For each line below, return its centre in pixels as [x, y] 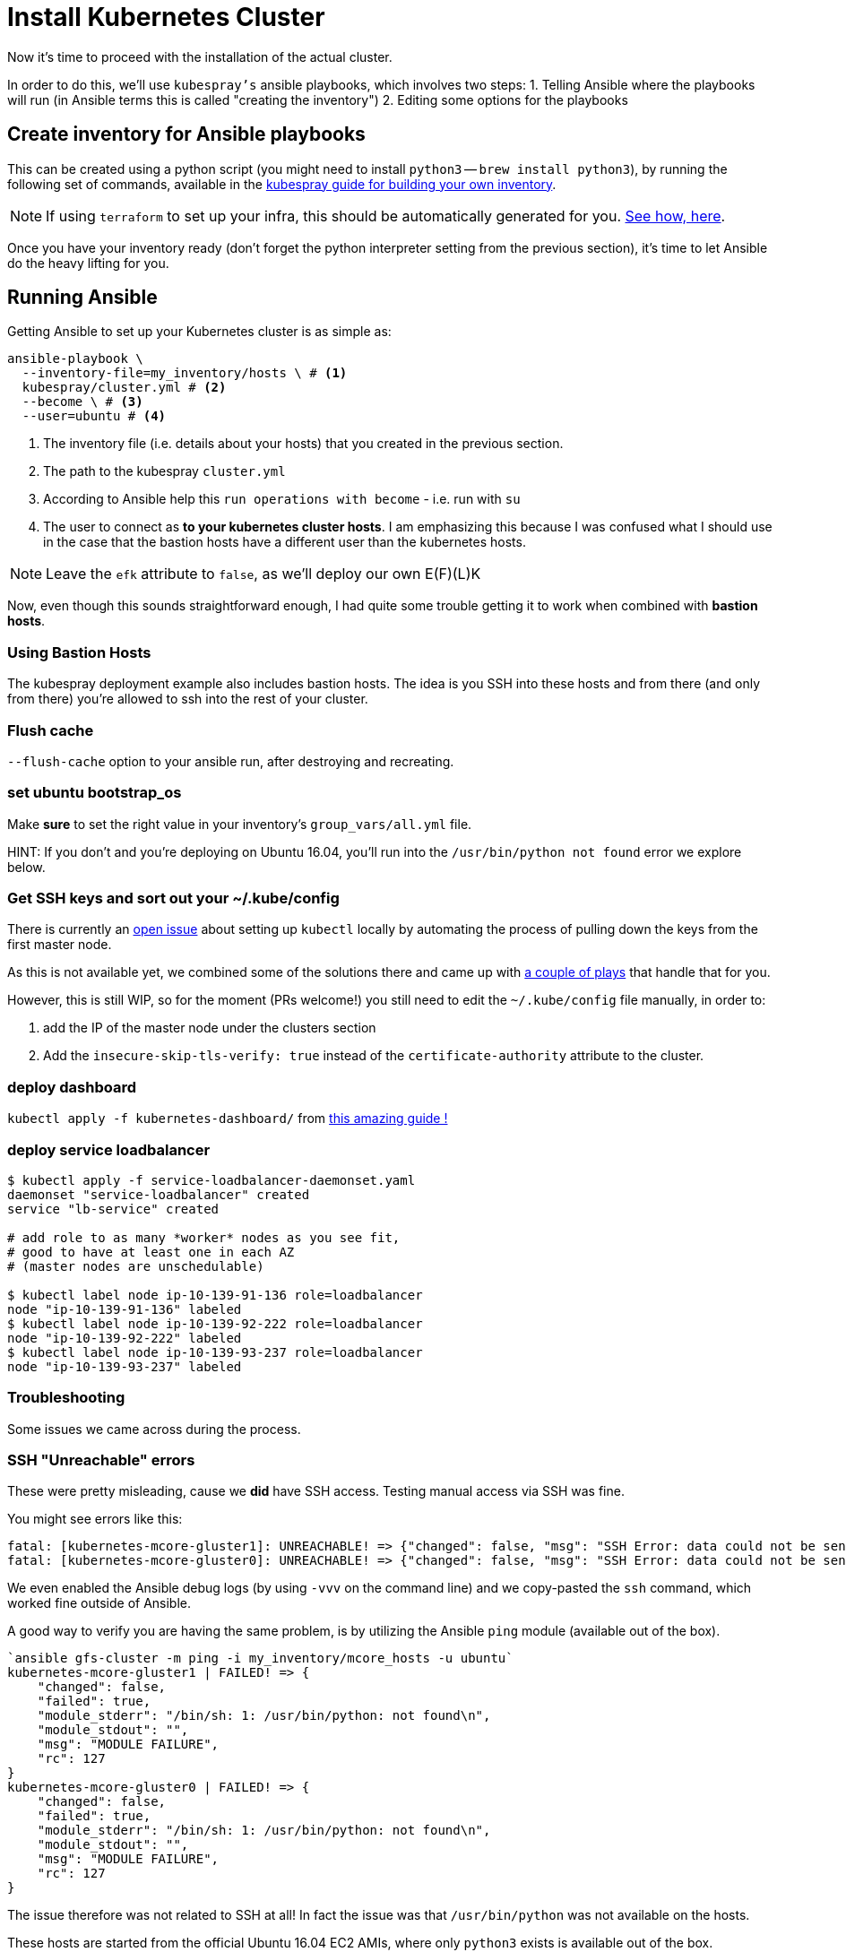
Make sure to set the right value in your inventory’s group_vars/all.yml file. [240, 824]
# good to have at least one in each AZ [151, 1252]
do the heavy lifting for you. [88, 263]
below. [26, 867]
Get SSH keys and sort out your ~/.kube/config [173, 898]
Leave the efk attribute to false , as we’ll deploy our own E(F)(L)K [263, 574]
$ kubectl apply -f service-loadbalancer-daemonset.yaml [211, 1180]
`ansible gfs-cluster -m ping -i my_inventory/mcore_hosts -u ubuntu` [260, 1658]
